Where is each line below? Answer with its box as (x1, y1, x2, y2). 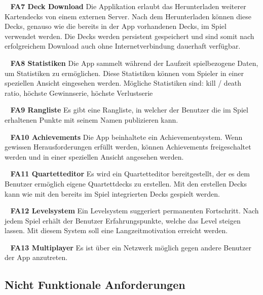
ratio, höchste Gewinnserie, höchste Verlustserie (5, 87, 153, 98)
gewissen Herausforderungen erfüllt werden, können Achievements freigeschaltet (5, 141, 251, 152)
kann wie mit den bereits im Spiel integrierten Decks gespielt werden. (5, 188, 220, 199)
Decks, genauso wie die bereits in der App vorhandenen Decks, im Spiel (5, 21, 227, 31)
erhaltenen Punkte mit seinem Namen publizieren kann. (5, 114, 178, 125)
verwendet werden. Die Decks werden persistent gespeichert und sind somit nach (5, 30, 254, 41)
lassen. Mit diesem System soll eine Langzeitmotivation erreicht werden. (5, 225, 228, 236)
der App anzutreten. (5, 252, 68, 263)
